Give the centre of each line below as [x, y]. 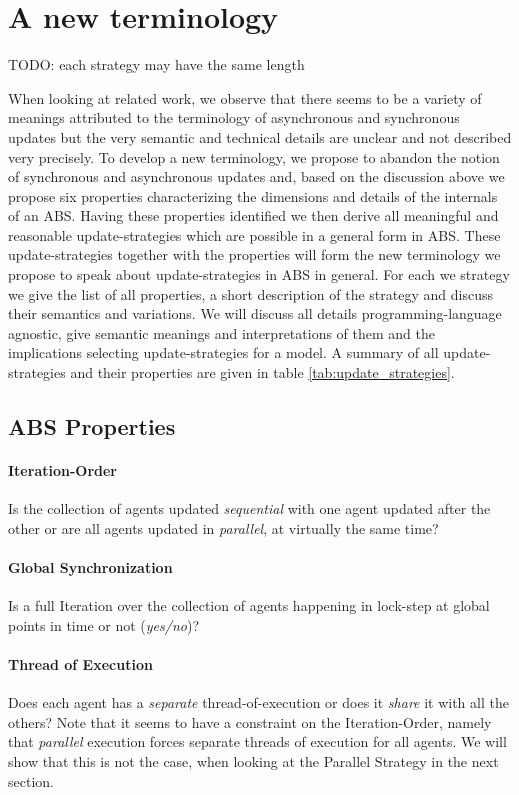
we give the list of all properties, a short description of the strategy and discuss [250, 293]
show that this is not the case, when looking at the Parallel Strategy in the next [253, 760]
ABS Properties [92, 426]
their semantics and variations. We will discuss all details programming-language [255, 313]
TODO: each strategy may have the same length [156, 64]
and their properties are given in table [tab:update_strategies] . [262, 372]
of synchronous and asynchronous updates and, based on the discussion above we [256, 176]
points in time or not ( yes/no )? [104, 624]
